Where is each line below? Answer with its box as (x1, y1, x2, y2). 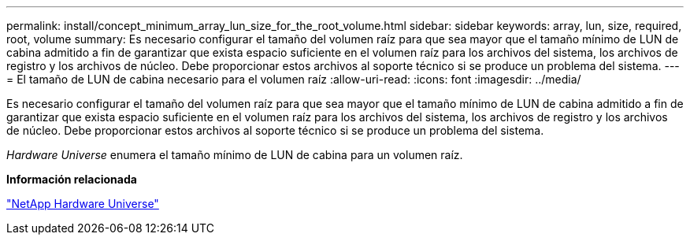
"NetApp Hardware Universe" (6, 197, 159, 210)
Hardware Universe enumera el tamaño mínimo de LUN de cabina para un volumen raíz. (6, 148, 463, 161)
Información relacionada (6, 172, 137, 186)
